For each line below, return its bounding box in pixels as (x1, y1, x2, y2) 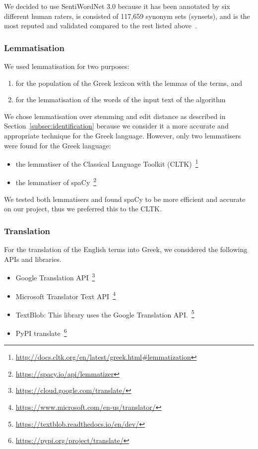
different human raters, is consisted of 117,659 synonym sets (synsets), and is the (4, 10, 250, 21)
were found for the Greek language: (4, 140, 111, 150)
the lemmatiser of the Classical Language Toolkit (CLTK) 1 (15, 157, 198, 169)
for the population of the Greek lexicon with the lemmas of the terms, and (15, 77, 242, 88)
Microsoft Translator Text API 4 (15, 289, 116, 301)
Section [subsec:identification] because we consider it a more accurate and (4, 121, 229, 131)
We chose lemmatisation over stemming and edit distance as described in (4, 111, 226, 121)
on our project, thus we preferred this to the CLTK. (4, 203, 162, 214)
